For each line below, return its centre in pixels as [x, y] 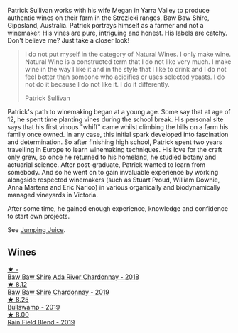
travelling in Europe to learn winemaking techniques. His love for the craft [115, 149]
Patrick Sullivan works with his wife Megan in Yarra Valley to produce [108, 10]
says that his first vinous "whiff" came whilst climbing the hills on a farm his [118, 127]
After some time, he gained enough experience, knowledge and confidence [118, 208]
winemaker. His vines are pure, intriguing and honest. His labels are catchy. [117, 33]
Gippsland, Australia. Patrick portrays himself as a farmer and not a [106, 25]
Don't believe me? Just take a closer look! [69, 40]
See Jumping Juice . [37, 230]
